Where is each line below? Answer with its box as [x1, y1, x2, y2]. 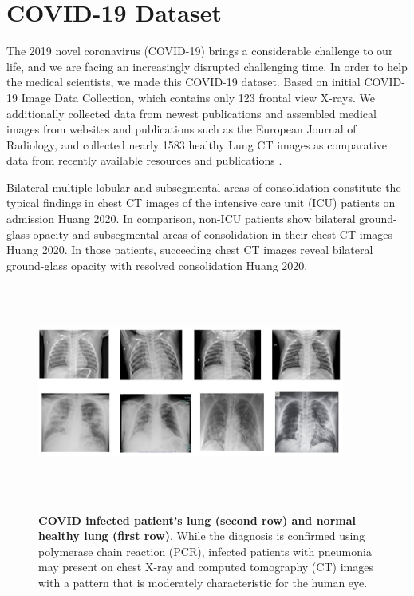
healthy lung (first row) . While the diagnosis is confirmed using [38, 527, 365, 544]
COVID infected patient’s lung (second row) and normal [38, 511, 357, 528]
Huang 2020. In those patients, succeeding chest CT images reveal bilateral [6, 241, 373, 258]
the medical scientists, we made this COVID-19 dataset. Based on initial [6, 74, 361, 90]
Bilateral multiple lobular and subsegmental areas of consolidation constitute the [6, 178, 401, 195]
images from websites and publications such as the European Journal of [6, 121, 357, 137]
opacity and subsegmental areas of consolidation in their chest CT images [33, 225, 393, 242]
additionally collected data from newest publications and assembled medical [6, 105, 377, 121]
